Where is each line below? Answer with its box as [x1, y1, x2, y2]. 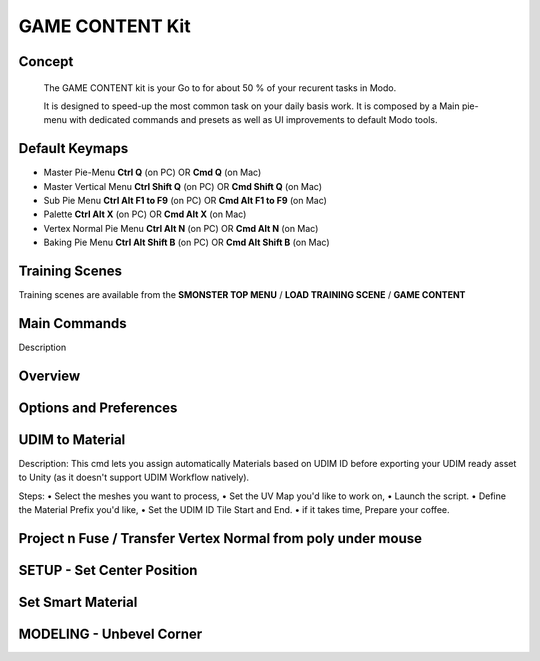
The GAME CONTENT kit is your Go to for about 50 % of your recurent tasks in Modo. [43, 81, 397, 94]
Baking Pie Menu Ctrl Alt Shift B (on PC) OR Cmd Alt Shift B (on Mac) [43, 236, 330, 249]
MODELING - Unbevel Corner [18, 625, 203, 642]
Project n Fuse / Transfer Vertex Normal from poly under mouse [18, 530, 422, 547]
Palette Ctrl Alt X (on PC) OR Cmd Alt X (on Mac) [43, 208, 247, 220]
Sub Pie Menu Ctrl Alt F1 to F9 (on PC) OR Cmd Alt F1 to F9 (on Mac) [43, 195, 327, 207]
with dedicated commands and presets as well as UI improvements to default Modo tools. [68, 114, 438, 126]
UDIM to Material [18, 431, 126, 448]
